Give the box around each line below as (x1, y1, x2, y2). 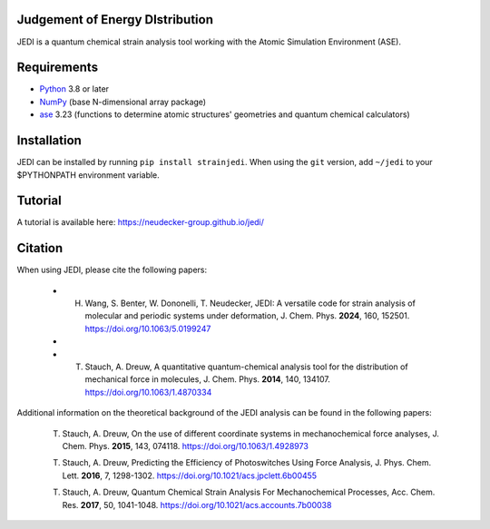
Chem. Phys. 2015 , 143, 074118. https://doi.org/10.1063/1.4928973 (62, 441, 309, 451)
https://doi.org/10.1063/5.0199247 (84, 323, 211, 334)
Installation (16, 132, 82, 149)
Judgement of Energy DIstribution (16, 12, 213, 27)
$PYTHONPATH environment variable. (16, 169, 161, 181)
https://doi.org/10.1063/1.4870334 (84, 387, 212, 397)
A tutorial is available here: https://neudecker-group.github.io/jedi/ (16, 217, 265, 228)
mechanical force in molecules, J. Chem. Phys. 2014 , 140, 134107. (84, 374, 330, 385)
